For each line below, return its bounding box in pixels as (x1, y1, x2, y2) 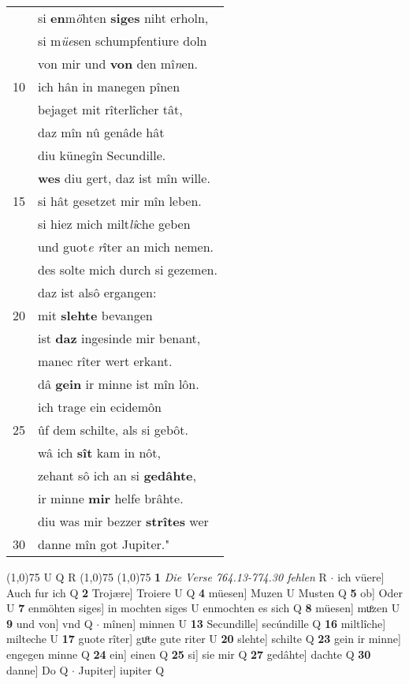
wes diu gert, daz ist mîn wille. (38, 169, 210, 187)
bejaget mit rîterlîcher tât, (38, 100, 183, 118)
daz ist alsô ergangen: (38, 283, 157, 301)
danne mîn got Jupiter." (38, 535, 170, 553)
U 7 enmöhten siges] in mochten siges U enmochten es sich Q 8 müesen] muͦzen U (6, 600, 400, 616)
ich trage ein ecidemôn (38, 398, 162, 416)
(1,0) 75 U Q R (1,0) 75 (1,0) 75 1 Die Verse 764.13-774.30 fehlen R (6, 569, 327, 585)
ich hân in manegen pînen (38, 77, 180, 95)
